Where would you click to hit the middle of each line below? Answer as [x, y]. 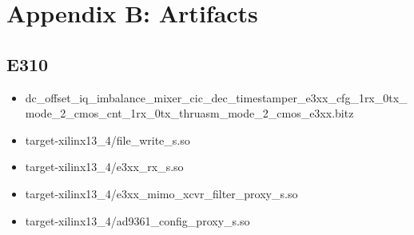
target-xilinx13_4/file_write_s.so [107, 139]
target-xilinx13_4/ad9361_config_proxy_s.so [137, 220]
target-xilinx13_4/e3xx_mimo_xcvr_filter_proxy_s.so [161, 193]
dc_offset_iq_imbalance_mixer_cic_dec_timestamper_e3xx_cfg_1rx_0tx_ [216, 97]
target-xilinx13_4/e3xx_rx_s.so [104, 167]
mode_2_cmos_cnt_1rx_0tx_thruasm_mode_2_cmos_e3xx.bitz [189, 113]
